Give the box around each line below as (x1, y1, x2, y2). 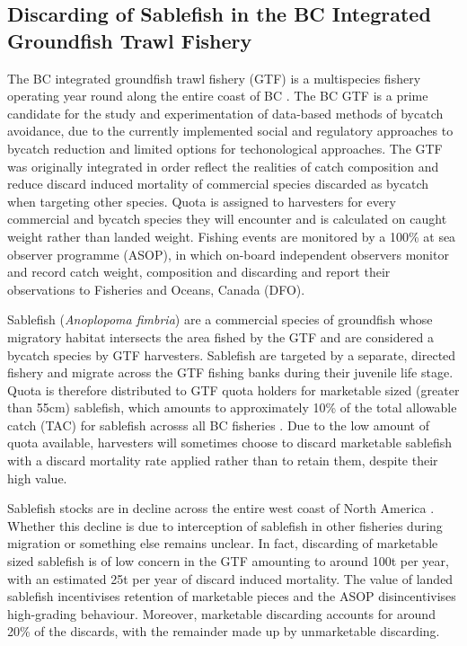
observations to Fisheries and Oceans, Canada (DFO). (7, 279, 305, 298)
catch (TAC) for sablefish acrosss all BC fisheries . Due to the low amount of (7, 415, 429, 434)
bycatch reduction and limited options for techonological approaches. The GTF (7, 138, 443, 157)
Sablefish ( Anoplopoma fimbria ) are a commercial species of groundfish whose (7, 310, 433, 329)
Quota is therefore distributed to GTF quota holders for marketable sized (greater (7, 380, 460, 399)
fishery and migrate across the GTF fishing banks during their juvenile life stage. (7, 363, 454, 382)
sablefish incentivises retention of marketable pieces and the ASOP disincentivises (7, 587, 456, 606)
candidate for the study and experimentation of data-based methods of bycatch (7, 103, 444, 122)
